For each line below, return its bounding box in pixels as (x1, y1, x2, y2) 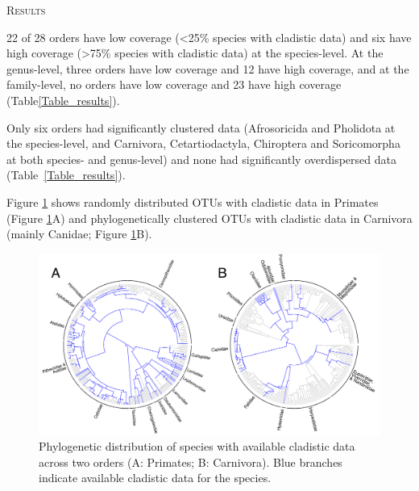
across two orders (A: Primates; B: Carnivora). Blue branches (39, 453, 342, 470)
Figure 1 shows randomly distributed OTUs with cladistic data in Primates (6, 193, 379, 210)
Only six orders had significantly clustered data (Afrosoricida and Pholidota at (6, 119, 396, 136)
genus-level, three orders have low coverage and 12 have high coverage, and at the (6, 60, 409, 77)
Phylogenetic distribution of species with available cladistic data (39, 438, 355, 455)
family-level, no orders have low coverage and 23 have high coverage (6, 76, 342, 93)
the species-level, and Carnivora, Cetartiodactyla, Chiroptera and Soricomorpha (6, 135, 400, 152)
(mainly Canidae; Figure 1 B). (6, 225, 152, 242)
